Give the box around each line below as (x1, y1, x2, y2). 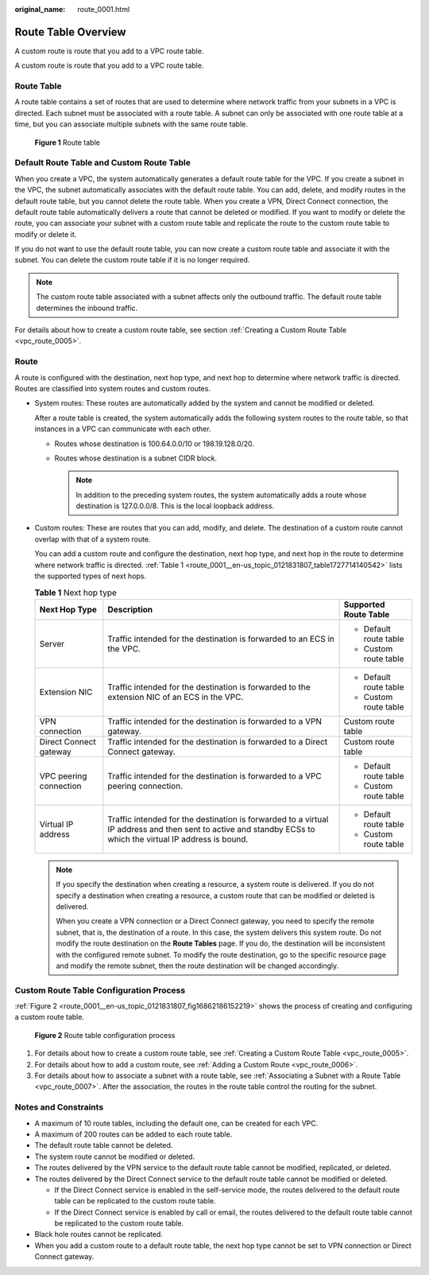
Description (107, 604, 153, 615)
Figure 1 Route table (34, 138, 101, 147)
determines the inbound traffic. (36, 303, 138, 313)
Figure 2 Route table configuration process (34, 1030, 176, 1040)
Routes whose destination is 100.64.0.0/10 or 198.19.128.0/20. (54, 438, 254, 449)
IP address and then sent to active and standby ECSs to (107, 823, 315, 834)
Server (39, 638, 65, 649)
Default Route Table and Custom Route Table (14, 157, 191, 169)
